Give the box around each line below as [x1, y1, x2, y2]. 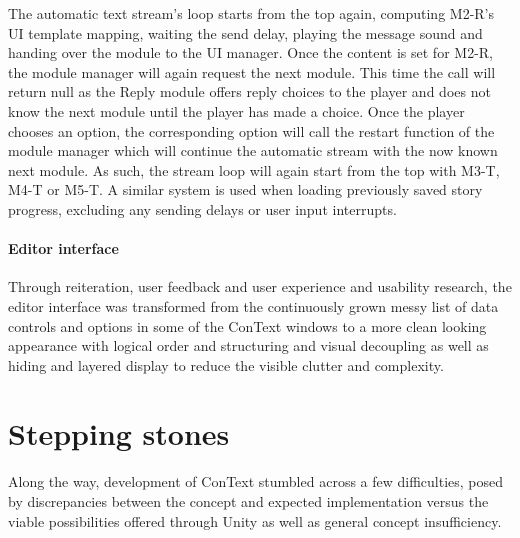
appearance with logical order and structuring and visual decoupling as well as [8, 335, 489, 356]
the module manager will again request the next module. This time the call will [8, 61, 496, 82]
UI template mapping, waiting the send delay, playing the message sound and [8, 22, 483, 43]
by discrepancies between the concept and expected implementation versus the [8, 491, 489, 512]
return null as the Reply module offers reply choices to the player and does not [8, 81, 491, 102]
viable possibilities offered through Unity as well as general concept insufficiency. [8, 510, 502, 531]
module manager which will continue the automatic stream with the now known [8, 140, 498, 161]
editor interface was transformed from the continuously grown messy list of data [8, 295, 499, 316]
